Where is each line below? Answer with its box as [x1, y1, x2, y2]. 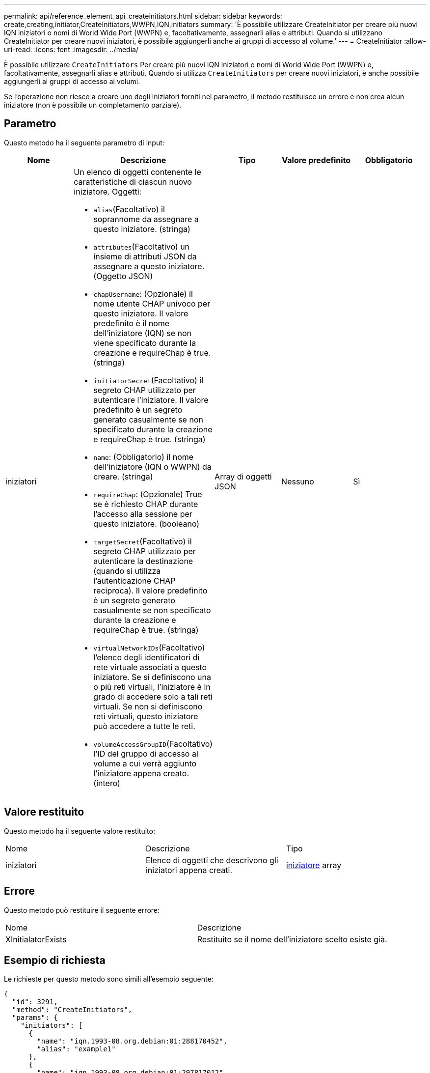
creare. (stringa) [93, 471, 153, 481]
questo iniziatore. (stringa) [93, 224, 190, 234]
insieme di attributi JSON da [93, 251, 197, 261]
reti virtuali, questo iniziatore [93, 711, 198, 721]
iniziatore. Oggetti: [74, 186, 142, 197]
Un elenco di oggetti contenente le [74, 167, 201, 177]
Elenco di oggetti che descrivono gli [145, 855, 278, 865]
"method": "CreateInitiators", [12, 1006, 133, 1014]
